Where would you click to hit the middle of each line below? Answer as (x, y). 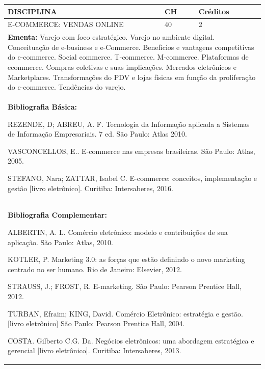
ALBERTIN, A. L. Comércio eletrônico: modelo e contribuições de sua (118, 232)
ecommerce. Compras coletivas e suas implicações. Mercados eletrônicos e (122, 67)
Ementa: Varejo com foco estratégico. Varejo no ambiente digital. (111, 37)
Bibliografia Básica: (43, 107)
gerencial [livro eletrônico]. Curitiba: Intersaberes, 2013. (95, 350)
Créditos (214, 11)
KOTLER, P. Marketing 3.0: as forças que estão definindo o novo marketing (126, 259)
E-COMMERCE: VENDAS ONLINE (66, 24)
